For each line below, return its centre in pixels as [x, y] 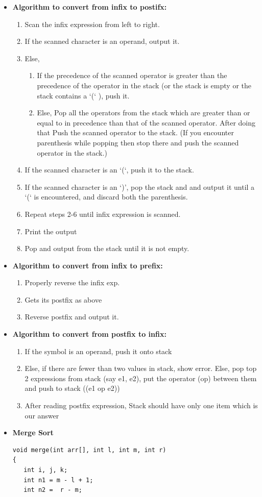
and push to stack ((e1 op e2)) [72, 388]
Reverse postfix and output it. [72, 317]
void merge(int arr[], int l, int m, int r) [89, 450]
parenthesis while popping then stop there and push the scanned [138, 142]
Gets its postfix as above [63, 299]
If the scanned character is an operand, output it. [102, 41]
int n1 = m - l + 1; [58, 480]
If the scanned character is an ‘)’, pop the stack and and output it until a [140, 187]
